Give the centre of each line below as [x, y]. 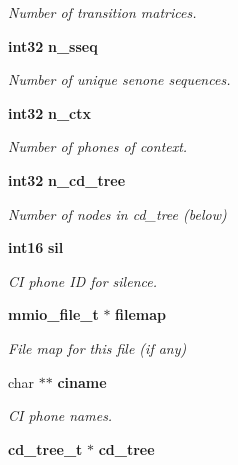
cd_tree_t [45, 448]
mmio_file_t [53, 314]
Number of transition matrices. [102, 12]
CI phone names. [60, 415]
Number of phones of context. [98, 146]
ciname [82, 381]
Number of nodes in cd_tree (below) [117, 213]
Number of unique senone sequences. [119, 79]
